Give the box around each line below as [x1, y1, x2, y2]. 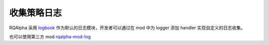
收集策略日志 [9, 7, 62, 18]
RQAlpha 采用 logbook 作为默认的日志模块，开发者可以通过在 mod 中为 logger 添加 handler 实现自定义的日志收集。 [9, 25, 246, 31]
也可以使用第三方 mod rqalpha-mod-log [9, 34, 91, 40]
